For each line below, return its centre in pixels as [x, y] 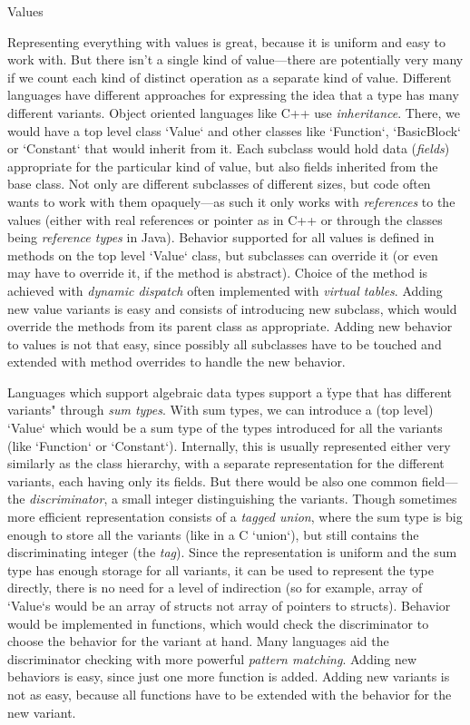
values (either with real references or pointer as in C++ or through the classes [225, 219]
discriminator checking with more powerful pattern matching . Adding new [212, 658]
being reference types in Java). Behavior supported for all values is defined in [221, 237]
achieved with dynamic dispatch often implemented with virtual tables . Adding [225, 290]
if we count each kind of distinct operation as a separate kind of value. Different [230, 77]
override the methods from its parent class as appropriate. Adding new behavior [230, 326]
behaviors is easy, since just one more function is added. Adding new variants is [229, 676]
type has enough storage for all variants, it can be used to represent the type [220, 569]
